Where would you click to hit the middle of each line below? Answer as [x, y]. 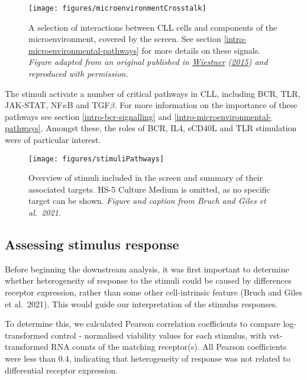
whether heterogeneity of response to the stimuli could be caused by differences [148, 280]
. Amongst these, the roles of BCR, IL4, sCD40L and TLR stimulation [169, 128]
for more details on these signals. [201, 50]
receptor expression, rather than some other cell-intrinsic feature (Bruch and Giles [154, 292]
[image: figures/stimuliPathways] [96, 159]
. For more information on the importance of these [206, 105]
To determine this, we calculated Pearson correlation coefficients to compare [143, 324]
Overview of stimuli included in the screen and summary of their [146, 178]
